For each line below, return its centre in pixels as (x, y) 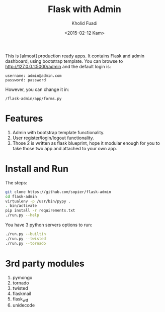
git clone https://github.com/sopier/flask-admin (58, 192)
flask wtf (20, 299)
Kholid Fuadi (85, 23)
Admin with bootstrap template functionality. (58, 132)
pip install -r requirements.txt (40, 211)
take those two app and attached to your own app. (65, 148)
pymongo (22, 277)
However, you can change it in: (37, 89)
